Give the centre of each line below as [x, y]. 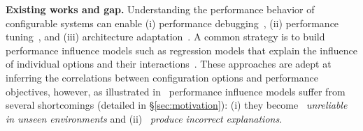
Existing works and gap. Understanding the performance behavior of [160, 9]
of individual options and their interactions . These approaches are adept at [169, 64]
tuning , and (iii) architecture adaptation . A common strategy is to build [165, 37]
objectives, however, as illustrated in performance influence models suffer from [176, 91]
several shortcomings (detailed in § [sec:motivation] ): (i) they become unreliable [177, 105]
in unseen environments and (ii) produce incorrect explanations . [144, 118]
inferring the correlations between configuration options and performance [162, 77]
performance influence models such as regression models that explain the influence [182, 50]
